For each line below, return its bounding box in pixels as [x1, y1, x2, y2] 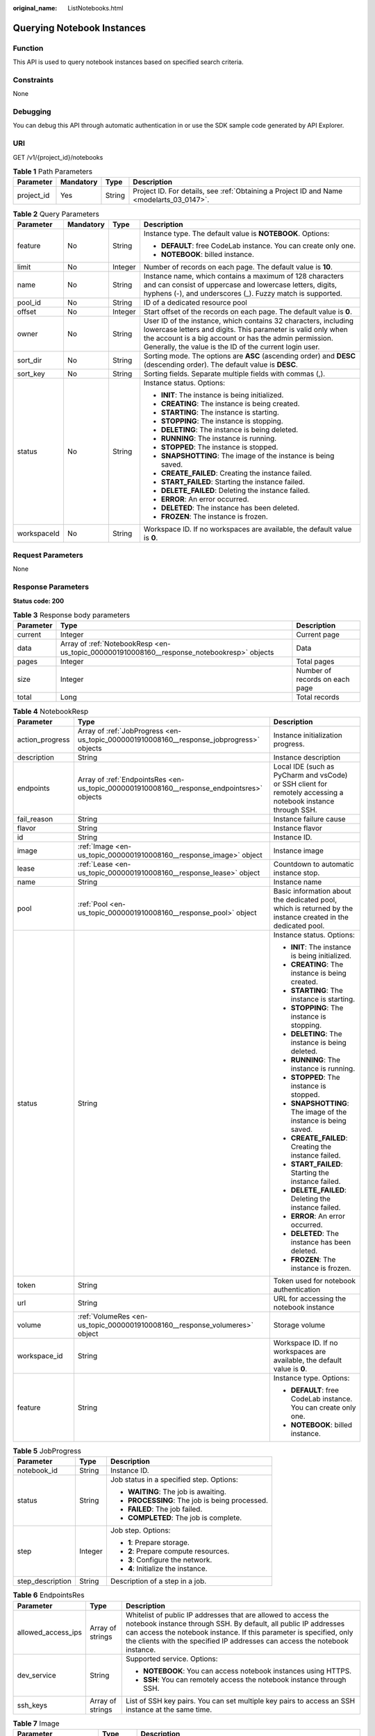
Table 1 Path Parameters [12, 167, 93, 176]
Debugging [12, 107, 51, 117]
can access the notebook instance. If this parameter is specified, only [126, 1627, 353, 1637]
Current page [296, 630, 340, 640]
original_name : [12, 4, 58, 12]
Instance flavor [273, 823, 323, 833]
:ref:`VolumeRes [77, 1311, 130, 1321]
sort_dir [17, 355, 42, 365]
